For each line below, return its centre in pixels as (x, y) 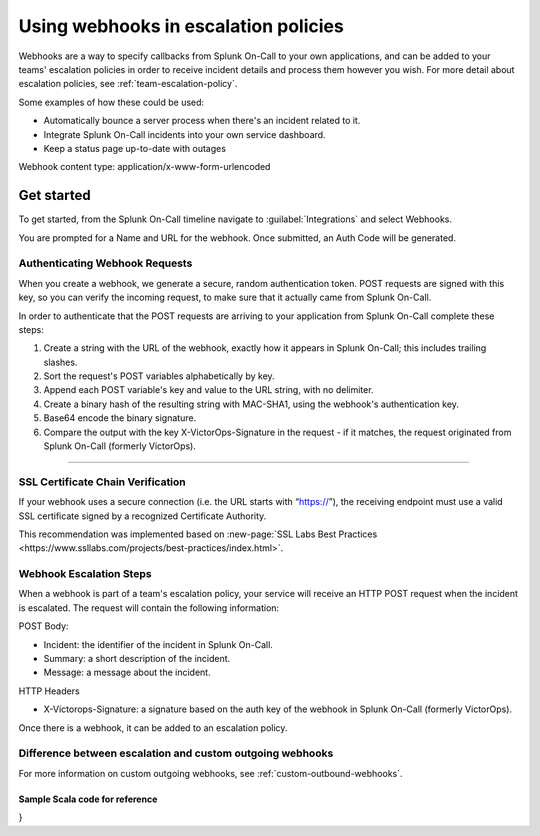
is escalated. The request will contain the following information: (149, 607)
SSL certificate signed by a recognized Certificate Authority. (142, 516)
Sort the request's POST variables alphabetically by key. (159, 376)
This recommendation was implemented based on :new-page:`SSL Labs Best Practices (198, 534)
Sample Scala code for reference (88, 799)
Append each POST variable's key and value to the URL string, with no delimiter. (208, 390)
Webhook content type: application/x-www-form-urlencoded (144, 167)
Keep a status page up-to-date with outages (135, 148)
